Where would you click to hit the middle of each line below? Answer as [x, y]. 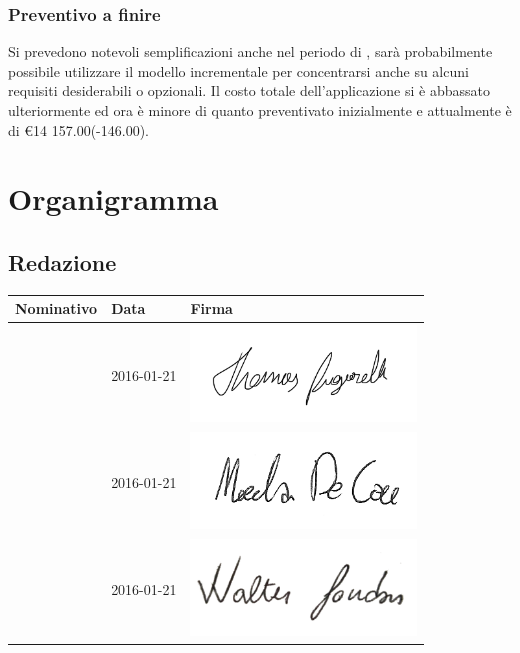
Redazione [62, 261]
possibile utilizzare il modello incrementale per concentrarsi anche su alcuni [238, 70]
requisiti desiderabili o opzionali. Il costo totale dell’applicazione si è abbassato [249, 90]
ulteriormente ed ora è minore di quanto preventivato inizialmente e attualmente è [260, 110]
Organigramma [113, 198]
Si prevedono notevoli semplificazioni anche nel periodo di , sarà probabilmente [250, 51]
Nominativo [56, 308]
